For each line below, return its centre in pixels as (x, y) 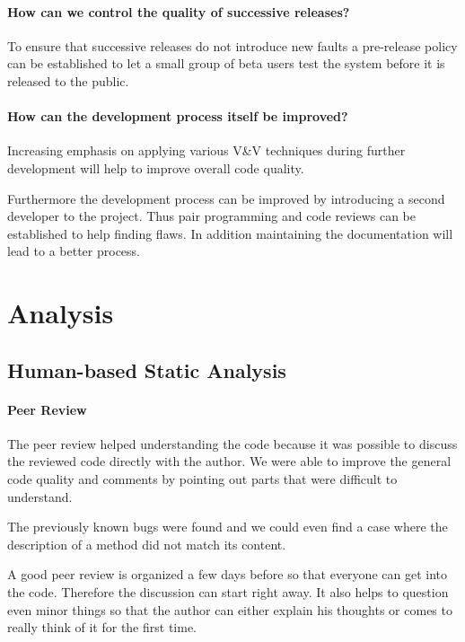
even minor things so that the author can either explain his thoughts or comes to (230, 609)
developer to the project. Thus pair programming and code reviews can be (211, 216)
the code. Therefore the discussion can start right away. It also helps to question (228, 592)
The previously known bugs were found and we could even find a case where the (228, 527)
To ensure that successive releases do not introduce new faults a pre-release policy (232, 45)
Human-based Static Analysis (147, 369)
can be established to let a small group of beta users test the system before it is (226, 63)
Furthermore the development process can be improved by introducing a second (226, 198)
